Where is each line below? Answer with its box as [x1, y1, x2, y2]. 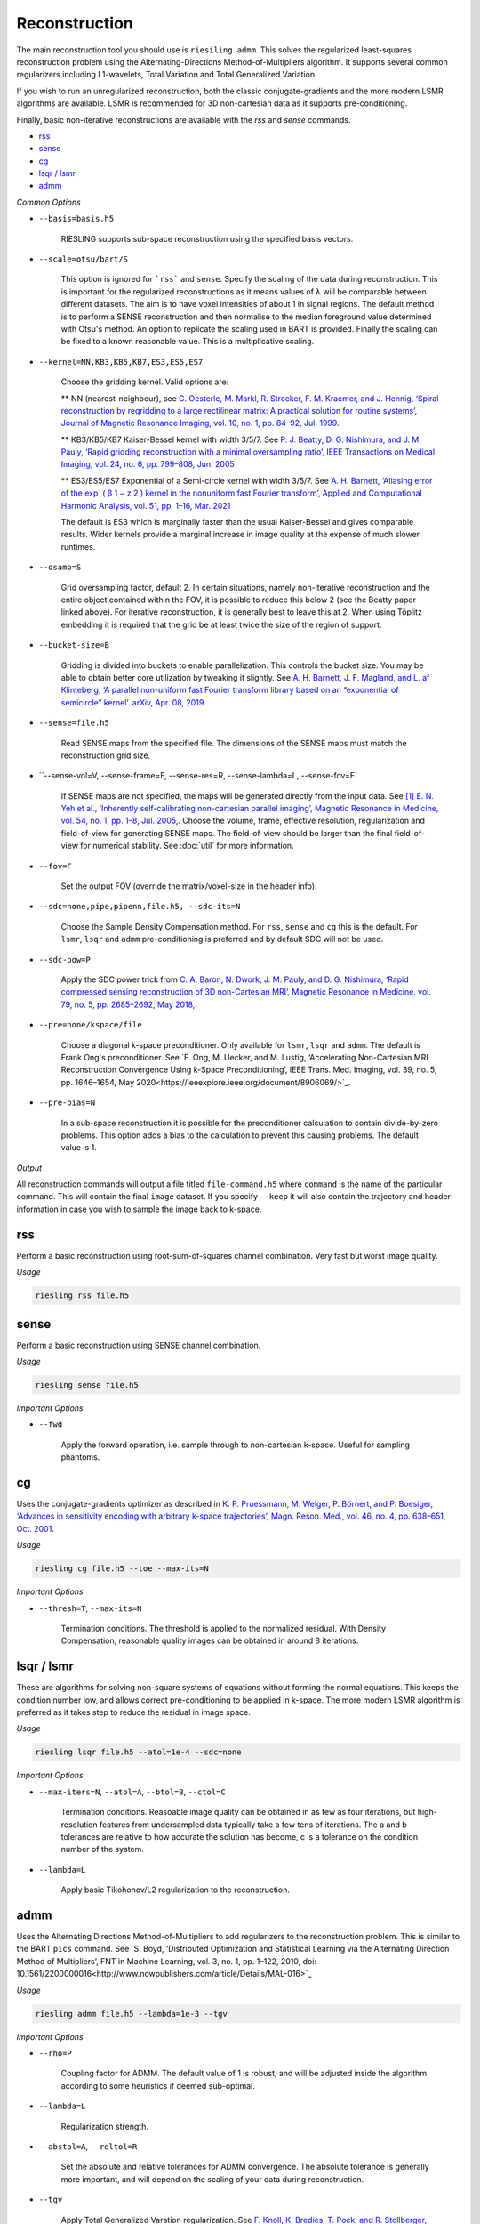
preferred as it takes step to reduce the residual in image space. [16, 1707, 251, 1718]
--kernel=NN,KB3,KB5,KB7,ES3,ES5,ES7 [38, 357, 204, 367]
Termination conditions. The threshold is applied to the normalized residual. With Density [60, 1623, 387, 1633]
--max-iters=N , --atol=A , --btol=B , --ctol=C [38, 1786, 226, 1797]
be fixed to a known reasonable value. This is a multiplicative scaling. [60, 336, 315, 347]
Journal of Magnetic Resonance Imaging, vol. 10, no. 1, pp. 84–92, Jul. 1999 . [60, 418, 340, 429]
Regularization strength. [60, 2121, 148, 2131]
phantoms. [60, 1452, 100, 1463]
